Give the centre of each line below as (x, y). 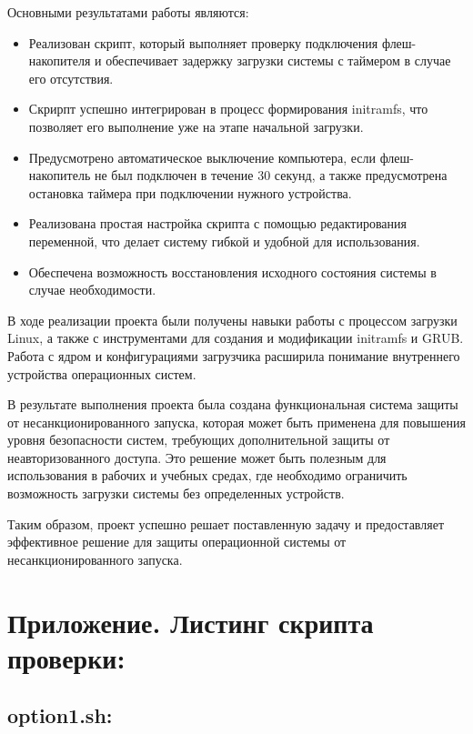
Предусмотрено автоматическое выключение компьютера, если (202, 157)
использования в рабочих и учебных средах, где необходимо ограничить (207, 475)
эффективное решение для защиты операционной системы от (177, 542)
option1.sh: (60, 715)
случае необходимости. (92, 290)
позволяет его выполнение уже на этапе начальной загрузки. (196, 126)
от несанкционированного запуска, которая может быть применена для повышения (236, 422)
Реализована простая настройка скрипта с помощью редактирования (217, 223)
